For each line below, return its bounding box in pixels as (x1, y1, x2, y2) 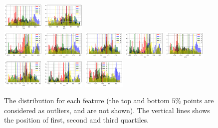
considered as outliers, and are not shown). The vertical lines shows (4, 105, 210, 115)
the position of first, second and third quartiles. (4, 115, 149, 125)
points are (183, 95, 214, 106)
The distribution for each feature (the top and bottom (4, 95, 170, 106)
